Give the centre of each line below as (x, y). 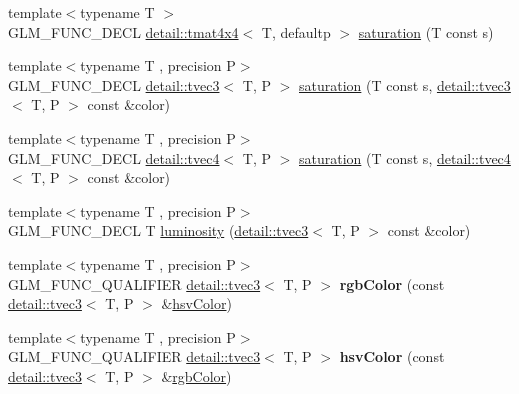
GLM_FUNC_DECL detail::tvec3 (114, 84)
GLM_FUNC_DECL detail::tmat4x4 (123, 31)
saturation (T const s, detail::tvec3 (405, 84)
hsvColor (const (392, 356)
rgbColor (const (392, 283)
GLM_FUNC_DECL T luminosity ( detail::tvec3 (158, 230)
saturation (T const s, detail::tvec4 (405, 157)
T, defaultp (296, 31)
